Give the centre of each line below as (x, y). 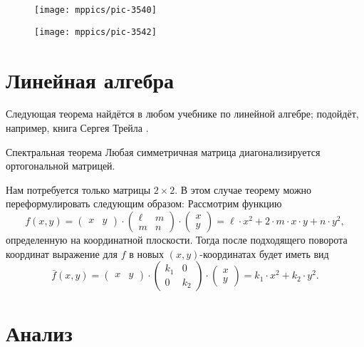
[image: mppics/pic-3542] (95, 32)
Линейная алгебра (90, 79)
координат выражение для (62, 253)
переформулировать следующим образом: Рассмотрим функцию (144, 203)
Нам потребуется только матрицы (78, 189)
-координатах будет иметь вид (264, 253)
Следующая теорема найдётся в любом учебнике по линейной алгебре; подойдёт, (182, 114)
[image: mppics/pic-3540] (95, 10)
